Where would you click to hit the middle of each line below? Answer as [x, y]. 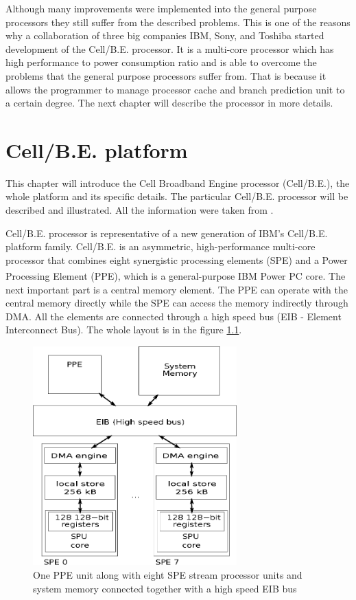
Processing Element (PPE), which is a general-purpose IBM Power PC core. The [176, 276]
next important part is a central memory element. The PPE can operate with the [177, 289]
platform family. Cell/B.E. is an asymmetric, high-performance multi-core [161, 246]
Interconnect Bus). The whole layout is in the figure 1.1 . [124, 330]
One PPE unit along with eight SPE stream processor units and [168, 574]
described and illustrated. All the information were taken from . [140, 210]
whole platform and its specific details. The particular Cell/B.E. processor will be [177, 196]
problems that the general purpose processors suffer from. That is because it [166, 75]
